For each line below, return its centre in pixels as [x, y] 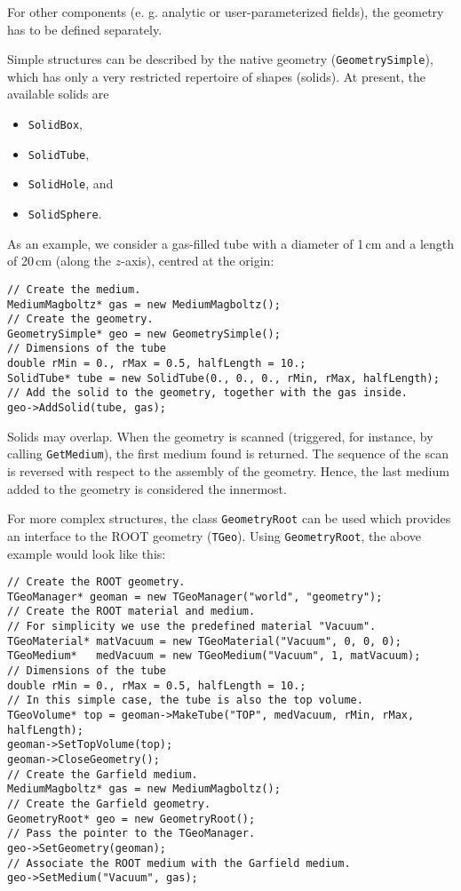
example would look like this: [87, 553]
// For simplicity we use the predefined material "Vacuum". [192, 627]
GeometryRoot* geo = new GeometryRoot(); [131, 819]
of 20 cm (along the [60, 261]
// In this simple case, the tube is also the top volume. [185, 700]
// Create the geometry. [80, 319]
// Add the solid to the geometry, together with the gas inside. [208, 393]
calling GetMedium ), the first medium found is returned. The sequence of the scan [228, 453]
